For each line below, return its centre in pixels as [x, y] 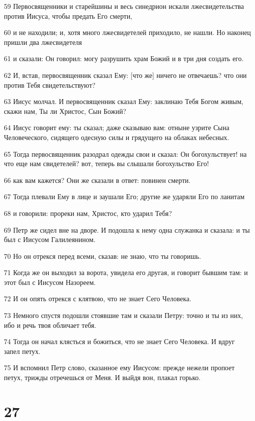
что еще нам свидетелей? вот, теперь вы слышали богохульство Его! [107, 163]
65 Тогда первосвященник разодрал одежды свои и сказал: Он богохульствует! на [125, 154]
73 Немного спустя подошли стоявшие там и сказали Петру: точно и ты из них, [124, 315]
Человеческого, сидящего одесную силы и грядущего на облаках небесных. [117, 137]
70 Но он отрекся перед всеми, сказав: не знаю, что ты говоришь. [103, 256]
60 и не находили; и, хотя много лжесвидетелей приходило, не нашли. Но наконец [127, 32]
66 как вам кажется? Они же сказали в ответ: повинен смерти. [97, 180]
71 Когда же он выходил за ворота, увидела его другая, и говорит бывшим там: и [126, 272]
